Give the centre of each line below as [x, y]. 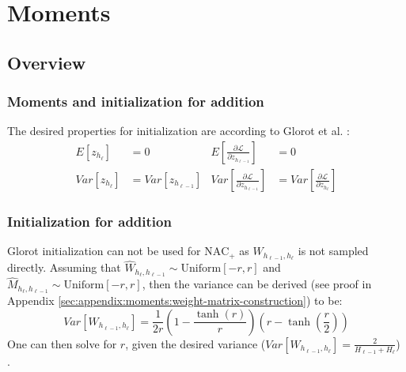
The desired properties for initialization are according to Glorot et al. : [179, 131]
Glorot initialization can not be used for [104, 251]
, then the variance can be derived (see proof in [257, 284]
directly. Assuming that [64, 267]
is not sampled [333, 251]
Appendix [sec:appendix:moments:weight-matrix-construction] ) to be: [175, 301]
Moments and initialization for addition [136, 101]
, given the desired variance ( [195, 343]
